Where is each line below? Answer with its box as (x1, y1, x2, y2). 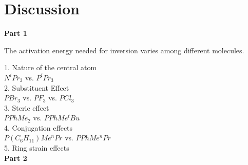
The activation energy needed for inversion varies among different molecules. (4, 45, 244, 55)
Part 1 (4, 28, 27, 38)
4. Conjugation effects (4, 122, 73, 133)
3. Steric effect (4, 102, 49, 113)
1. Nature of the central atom (4, 62, 97, 73)
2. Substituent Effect (4, 82, 69, 93)
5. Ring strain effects (4, 142, 69, 153)
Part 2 (4, 152, 27, 163)
